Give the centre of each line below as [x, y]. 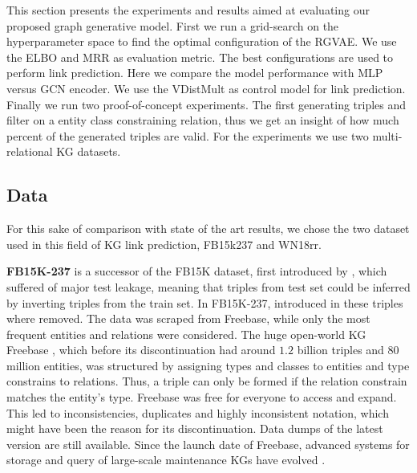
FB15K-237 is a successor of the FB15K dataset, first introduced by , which [197, 271]
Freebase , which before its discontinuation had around [141, 350]
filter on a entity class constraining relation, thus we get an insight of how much [203, 120]
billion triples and [340, 350]
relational [30, 151]
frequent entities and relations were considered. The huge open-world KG [186, 334]
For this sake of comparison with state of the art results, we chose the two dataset [208, 228]
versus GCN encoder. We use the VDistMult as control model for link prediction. [206, 88]
